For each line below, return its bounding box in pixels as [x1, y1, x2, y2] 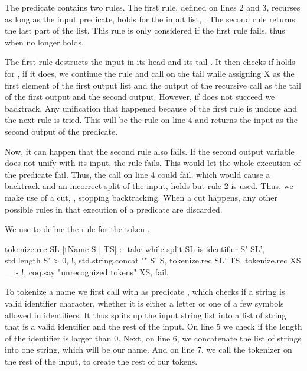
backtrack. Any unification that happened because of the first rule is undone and [5, 102, 298, 114]
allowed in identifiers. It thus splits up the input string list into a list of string [5, 308, 286, 321]
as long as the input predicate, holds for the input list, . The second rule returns [5, 12, 295, 25]
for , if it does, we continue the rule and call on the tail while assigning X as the [5, 67, 295, 79]
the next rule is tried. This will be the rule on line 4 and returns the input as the [5, 113, 298, 126]
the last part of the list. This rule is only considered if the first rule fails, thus [5, 24, 285, 37]
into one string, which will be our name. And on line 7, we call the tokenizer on [5, 343, 292, 356]
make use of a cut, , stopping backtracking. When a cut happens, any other [5, 191, 277, 203]
